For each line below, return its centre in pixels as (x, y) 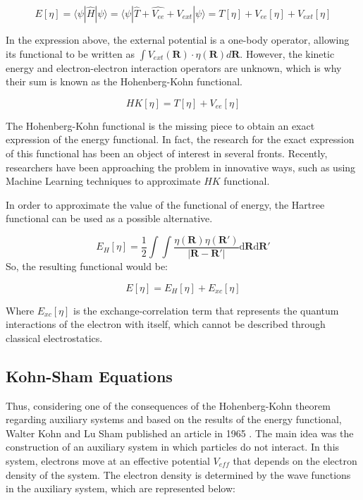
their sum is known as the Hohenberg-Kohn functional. (124, 81)
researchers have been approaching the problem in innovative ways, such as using (181, 167)
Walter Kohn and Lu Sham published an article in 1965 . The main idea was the (180, 433)
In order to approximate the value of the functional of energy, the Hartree (165, 204)
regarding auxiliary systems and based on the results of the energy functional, (174, 419)
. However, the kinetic (287, 53)
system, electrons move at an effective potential (108, 460)
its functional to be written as (70, 53)
